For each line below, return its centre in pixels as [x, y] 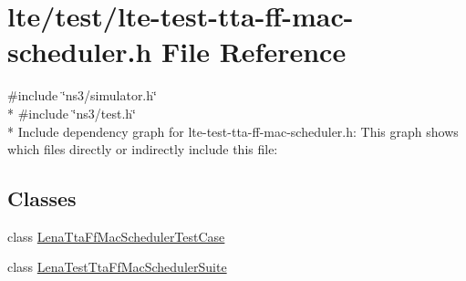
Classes [42, 198]
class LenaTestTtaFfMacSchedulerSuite [117, 267]
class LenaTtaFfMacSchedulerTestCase [116, 236]
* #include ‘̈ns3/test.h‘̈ [72, 113]
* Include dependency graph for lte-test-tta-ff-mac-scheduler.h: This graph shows [233, 131]
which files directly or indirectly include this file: [143, 149]
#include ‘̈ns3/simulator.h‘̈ [82, 95]
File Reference [254, 52]
